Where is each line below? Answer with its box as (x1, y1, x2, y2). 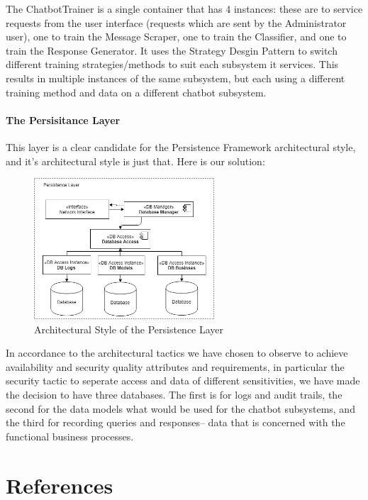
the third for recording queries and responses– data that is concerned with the (6, 415, 345, 430)
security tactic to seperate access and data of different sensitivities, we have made (6, 373, 360, 388)
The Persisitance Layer (6, 112, 121, 127)
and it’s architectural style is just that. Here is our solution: (6, 153, 265, 168)
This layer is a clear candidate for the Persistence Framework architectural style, (6, 139, 356, 154)
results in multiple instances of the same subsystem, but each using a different (6, 70, 345, 85)
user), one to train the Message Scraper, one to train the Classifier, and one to (6, 29, 347, 44)
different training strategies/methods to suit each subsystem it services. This (6, 57, 339, 72)
